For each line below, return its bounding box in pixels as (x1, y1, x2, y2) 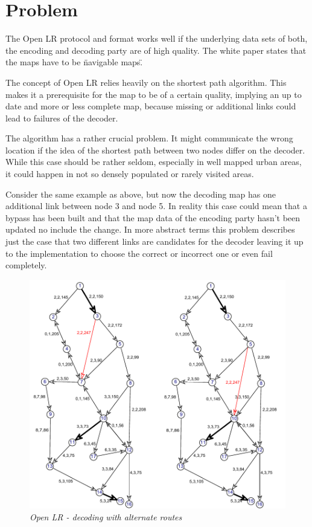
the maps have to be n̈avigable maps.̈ (5, 56, 143, 68)
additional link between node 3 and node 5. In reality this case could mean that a (5, 199, 307, 212)
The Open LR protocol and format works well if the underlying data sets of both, (5, 32, 308, 45)
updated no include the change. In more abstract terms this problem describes (5, 223, 295, 236)
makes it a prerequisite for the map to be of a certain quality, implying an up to (5, 88, 302, 100)
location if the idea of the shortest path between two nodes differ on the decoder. (5, 143, 305, 156)
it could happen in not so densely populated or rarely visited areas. (5, 167, 254, 180)
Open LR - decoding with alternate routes (30, 510, 182, 523)
